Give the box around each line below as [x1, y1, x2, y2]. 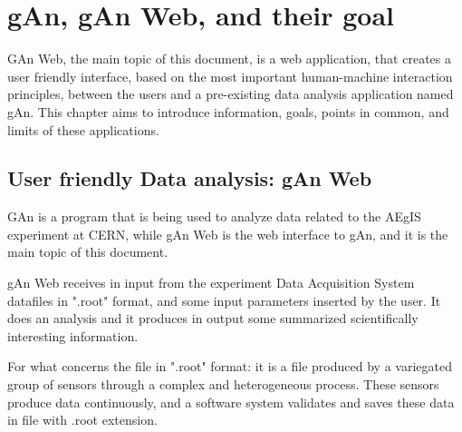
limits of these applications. [7, 120, 159, 139]
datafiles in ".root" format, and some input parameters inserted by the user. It [7, 290, 441, 309]
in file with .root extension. [7, 410, 158, 429]
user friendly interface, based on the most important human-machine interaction [7, 66, 453, 85]
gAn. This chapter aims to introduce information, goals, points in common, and [7, 102, 449, 121]
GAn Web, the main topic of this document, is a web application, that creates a [7, 49, 451, 68]
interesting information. [7, 326, 139, 345]
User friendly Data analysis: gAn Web [7, 164, 372, 192]
